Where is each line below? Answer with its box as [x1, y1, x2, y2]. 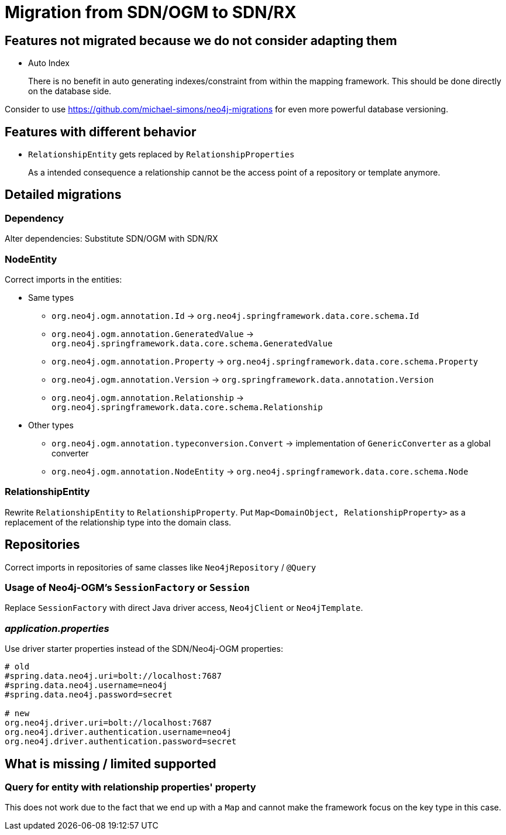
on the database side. [28, 86, 112, 97]
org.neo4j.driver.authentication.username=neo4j [5, 727, 232, 737]
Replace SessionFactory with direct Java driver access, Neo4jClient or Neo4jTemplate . [5, 603, 363, 613]
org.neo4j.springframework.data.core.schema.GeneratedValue [51, 338, 333, 348]
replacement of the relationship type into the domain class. [5, 517, 232, 527]
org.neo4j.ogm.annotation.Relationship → [51, 392, 245, 403]
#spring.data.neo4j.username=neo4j [5, 681, 168, 690]
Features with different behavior [5, 124, 197, 139]
